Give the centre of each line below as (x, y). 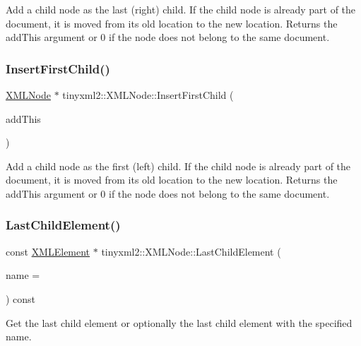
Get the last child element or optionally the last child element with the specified (179, 322)
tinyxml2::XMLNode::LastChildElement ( (191, 251)
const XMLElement (48, 251)
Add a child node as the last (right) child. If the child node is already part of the (181, 9)
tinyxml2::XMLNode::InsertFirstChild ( (148, 95)
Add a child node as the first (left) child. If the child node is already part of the (178, 166)
